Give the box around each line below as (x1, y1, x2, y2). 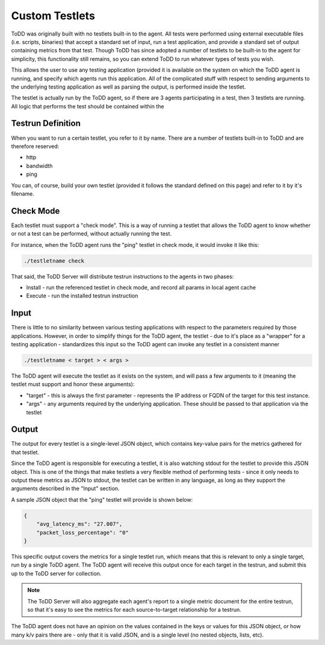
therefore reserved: (11, 142, 60, 150)
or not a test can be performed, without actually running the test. (11, 230, 172, 237)
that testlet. (11, 449, 39, 456)
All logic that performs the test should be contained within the (11, 102, 164, 110)
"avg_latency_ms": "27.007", (36, 521, 123, 528)
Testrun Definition (11, 118, 81, 129)
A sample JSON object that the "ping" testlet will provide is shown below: (11, 496, 193, 503)
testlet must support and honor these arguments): (11, 381, 135, 388)
